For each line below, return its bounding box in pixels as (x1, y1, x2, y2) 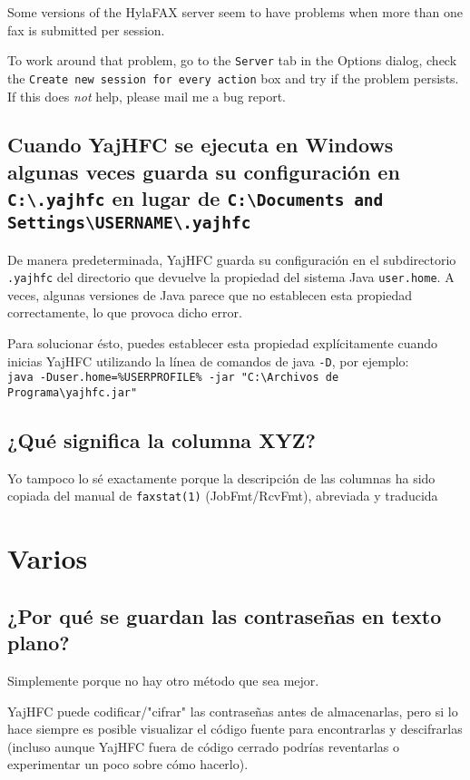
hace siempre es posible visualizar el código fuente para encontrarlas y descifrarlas (7, 719, 463, 738)
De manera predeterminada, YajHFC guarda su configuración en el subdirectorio (7, 249, 456, 268)
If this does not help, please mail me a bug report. (7, 86, 286, 105)
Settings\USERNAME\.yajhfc (7, 213, 251, 233)
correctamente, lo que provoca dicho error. (7, 303, 242, 322)
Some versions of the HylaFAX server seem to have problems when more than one (7, 3, 463, 21)
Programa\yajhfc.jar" (7, 385, 138, 399)
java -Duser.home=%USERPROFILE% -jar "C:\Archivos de (7, 371, 339, 385)
